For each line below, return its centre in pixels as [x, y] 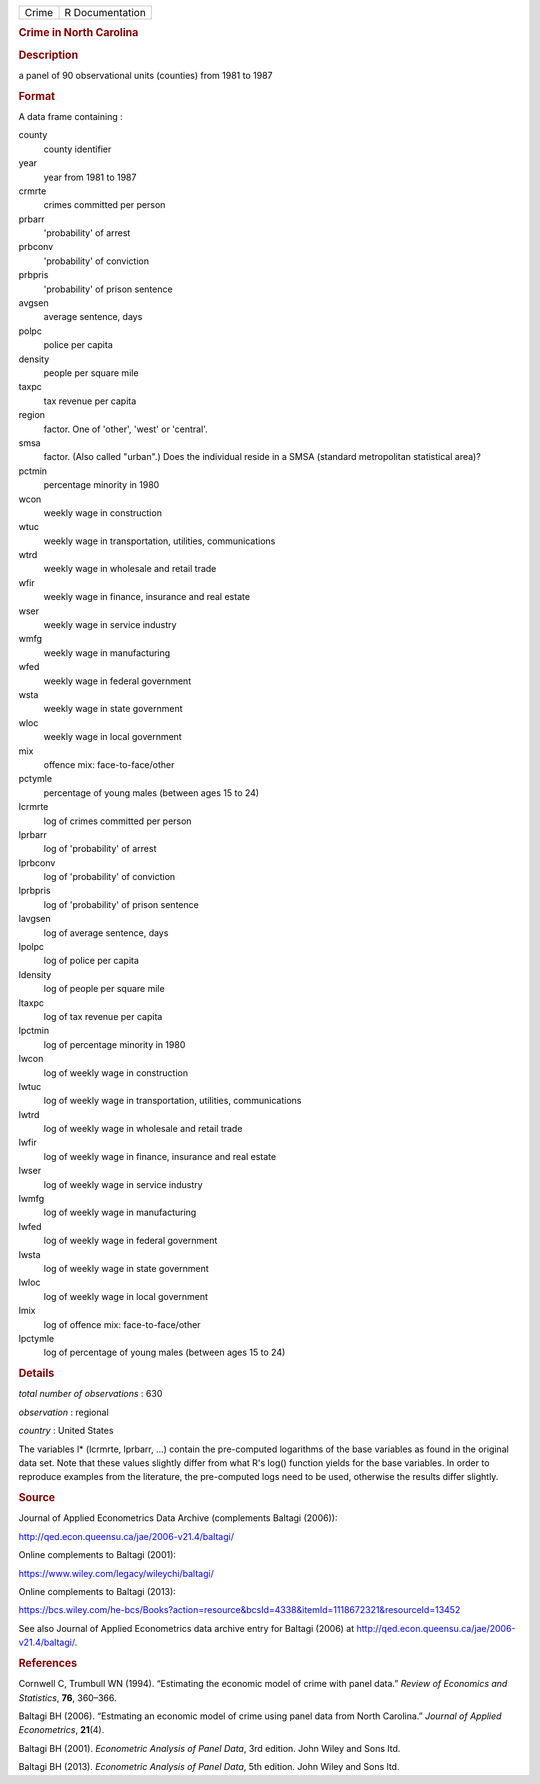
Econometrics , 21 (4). [61, 1730]
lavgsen [35, 919]
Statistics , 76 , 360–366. [67, 1697]
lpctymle [36, 1338]
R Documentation [105, 12]
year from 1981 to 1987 [90, 177]
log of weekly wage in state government [126, 1268]
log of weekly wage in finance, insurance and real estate [160, 1156]
